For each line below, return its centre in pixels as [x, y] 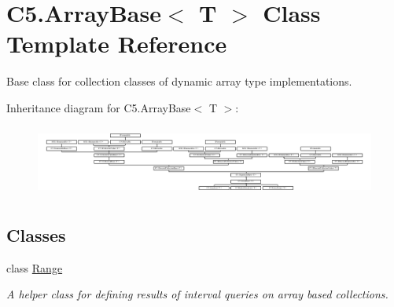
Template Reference [117, 44]
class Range [35, 267]
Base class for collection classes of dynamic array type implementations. [179, 81]
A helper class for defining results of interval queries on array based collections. [197, 294]
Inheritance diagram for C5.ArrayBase [99, 107]
